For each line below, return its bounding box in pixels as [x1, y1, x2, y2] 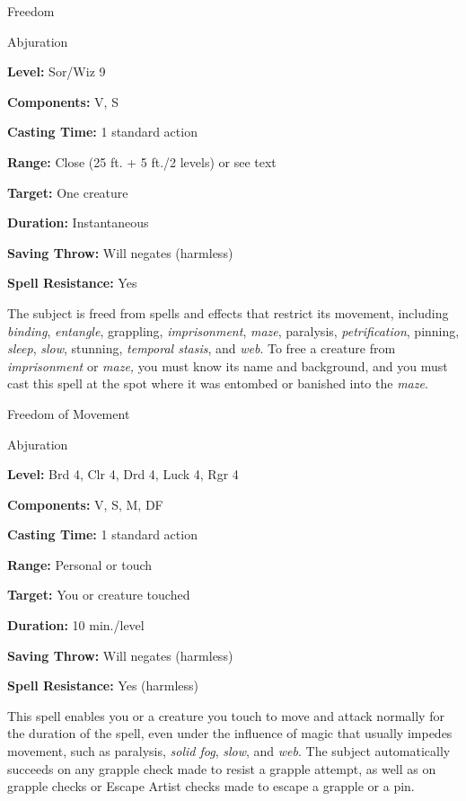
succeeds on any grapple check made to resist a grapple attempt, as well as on [7, 759, 436, 778]
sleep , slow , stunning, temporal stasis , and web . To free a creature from [7, 339, 396, 358]
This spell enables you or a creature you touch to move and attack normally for [7, 706, 444, 725]
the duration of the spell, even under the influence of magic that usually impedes [7, 724, 453, 743]
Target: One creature [7, 182, 128, 201]
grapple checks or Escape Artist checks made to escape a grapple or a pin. [7, 777, 415, 796]
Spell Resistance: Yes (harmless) [7, 676, 199, 695]
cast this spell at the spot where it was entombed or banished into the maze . [7, 374, 428, 393]
